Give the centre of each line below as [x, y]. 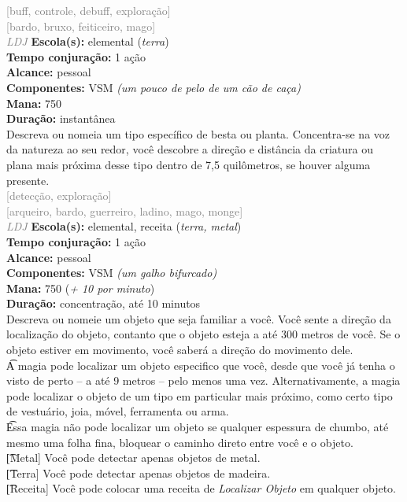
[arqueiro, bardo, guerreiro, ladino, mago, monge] [125, 210]
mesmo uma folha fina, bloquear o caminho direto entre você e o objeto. [180, 442]
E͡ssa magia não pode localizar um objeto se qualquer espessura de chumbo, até [198, 427]
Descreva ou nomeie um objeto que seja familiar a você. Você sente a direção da [199, 318]
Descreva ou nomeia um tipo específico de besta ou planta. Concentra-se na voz [198, 133]
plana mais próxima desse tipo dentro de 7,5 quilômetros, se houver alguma [189, 164]
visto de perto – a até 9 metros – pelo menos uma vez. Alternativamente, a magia [203, 380]
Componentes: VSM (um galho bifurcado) [112, 273]
